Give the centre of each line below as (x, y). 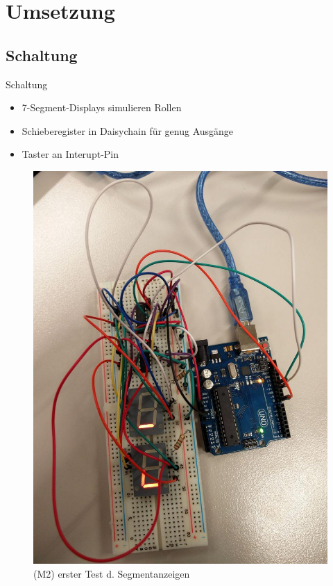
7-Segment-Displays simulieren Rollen (102, 107)
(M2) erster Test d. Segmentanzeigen (112, 573)
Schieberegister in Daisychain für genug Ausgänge (128, 130)
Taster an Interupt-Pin (70, 154)
